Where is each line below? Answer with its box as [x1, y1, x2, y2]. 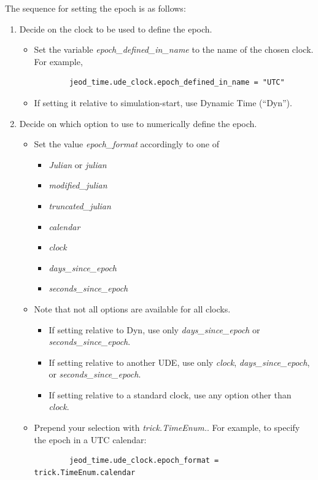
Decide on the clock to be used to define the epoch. [19, 22, 212, 35]
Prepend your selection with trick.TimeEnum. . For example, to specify [34, 421, 300, 434]
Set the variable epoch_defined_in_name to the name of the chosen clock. [34, 43, 314, 56]
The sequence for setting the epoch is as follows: [5, 2, 186, 14]
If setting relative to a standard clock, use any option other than [48, 388, 292, 401]
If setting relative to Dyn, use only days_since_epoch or [48, 323, 260, 336]
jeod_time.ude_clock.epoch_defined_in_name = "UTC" [69, 78, 285, 87]
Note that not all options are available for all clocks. [34, 302, 231, 315]
